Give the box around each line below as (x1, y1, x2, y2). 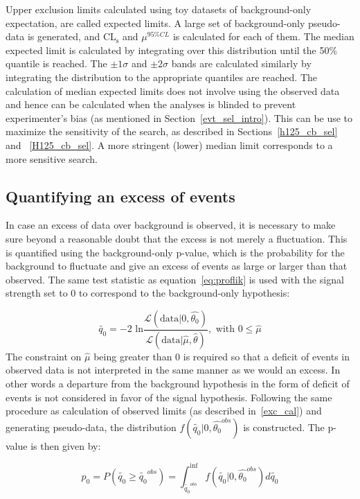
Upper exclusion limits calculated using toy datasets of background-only (6, 2, 312, 16)
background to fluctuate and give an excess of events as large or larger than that (6, 259, 348, 273)
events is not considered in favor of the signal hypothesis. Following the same (6, 389, 332, 404)
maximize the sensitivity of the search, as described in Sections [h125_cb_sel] (6, 124, 338, 139)
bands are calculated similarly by (171, 56, 312, 71)
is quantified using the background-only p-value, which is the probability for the (6, 245, 345, 259)
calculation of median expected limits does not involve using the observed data (6, 83, 340, 98)
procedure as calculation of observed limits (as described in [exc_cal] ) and (6, 403, 322, 418)
